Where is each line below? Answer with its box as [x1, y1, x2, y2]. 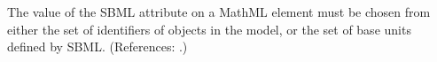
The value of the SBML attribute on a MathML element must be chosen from [7, 3, 431, 20]
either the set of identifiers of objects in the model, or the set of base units [7, 19, 411, 38]
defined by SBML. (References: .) [7, 37, 188, 56]
